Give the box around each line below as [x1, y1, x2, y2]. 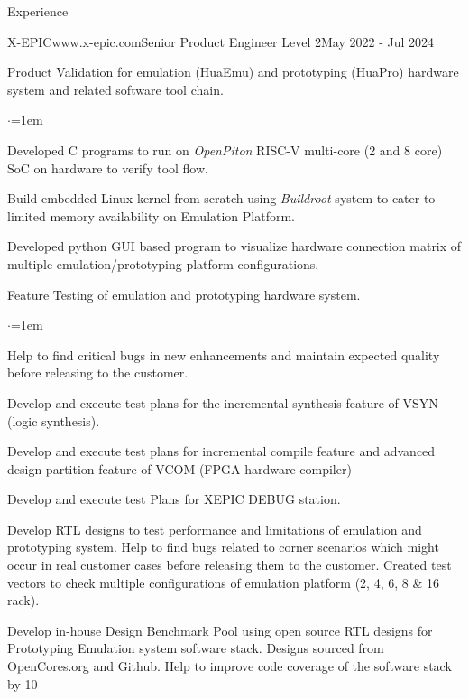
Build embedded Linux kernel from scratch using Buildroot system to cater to [7, 189, 436, 208]
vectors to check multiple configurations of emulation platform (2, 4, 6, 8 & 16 [7, 573, 439, 592]
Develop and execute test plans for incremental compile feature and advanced [7, 442, 436, 461]
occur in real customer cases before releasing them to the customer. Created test [7, 555, 452, 574]
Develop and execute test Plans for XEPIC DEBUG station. [7, 489, 341, 508]
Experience [7, 2, 69, 20]
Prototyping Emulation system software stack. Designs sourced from [7, 638, 384, 657]
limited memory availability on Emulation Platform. [7, 206, 296, 225]
